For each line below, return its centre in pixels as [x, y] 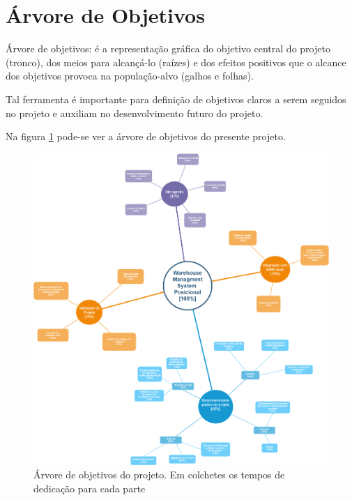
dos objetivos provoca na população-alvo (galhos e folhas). [130, 76]
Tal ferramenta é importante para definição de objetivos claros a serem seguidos [176, 99]
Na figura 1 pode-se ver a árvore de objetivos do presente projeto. [146, 136]
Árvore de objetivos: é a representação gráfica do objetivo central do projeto [168, 48]
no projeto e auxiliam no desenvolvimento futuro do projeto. [135, 113]
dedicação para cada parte [90, 488]
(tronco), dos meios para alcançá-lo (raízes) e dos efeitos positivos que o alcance [176, 62]
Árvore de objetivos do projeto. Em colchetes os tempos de [159, 475]
